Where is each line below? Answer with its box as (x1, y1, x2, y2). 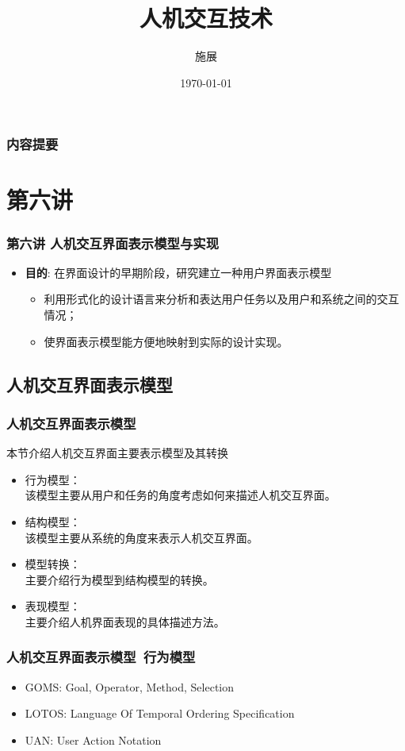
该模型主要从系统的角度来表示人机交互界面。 (25, 529, 258, 545)
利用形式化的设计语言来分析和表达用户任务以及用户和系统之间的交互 (44, 291, 399, 307)
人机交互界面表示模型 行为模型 (6, 647, 196, 667)
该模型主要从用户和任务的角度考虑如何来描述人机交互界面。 (25, 487, 336, 503)
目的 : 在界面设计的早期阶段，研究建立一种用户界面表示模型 (25, 264, 332, 280)
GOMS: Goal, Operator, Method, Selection (25, 678, 235, 695)
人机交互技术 (139, 2, 273, 34)
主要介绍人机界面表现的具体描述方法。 (25, 613, 225, 630)
